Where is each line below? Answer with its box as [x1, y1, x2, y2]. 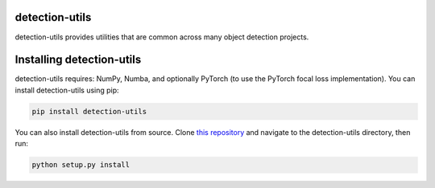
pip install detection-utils [31, 107, 147, 116]
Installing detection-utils [14, 53, 142, 67]
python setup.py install [31, 161, 130, 170]
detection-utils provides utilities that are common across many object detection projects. [14, 32, 309, 42]
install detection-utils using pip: [14, 85, 120, 95]
